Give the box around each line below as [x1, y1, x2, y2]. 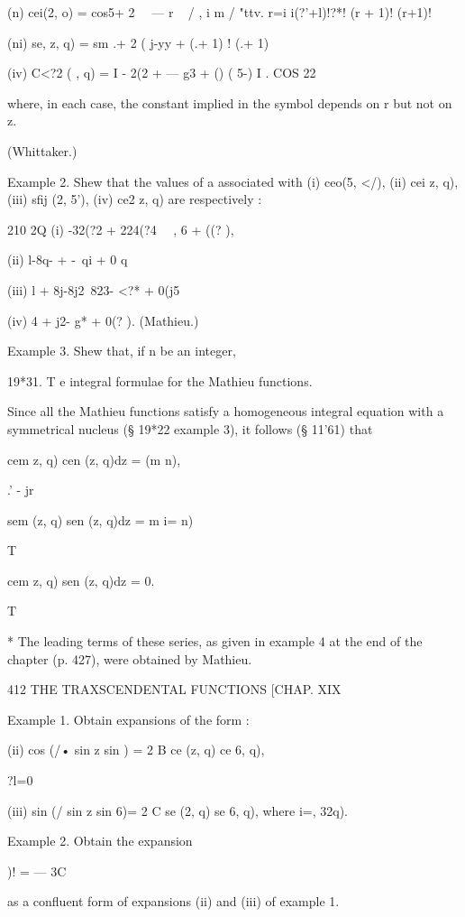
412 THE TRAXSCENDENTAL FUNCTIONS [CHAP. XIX [7, 680, 342, 699]
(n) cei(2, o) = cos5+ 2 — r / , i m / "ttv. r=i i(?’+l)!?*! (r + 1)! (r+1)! [7, 3, 432, 21]
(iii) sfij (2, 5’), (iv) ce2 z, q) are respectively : [7, 190, 262, 208]
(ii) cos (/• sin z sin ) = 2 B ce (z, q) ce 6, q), [7, 740, 265, 759]
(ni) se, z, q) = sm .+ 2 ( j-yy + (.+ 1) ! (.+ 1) [7, 32, 269, 51]
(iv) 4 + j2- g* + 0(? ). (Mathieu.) [7, 310, 199, 329]
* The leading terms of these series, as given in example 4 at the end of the [7, 632, 423, 651]
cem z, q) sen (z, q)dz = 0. [7, 570, 155, 589]
